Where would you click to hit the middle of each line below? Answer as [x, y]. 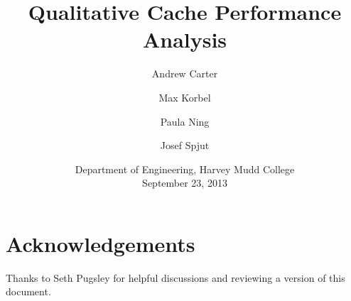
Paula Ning [185, 121]
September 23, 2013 [185, 183]
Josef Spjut [185, 145]
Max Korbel [185, 97]
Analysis [185, 39]
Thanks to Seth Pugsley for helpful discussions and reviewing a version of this [175, 277]
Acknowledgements [101, 243]
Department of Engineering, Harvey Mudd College [185, 169]
